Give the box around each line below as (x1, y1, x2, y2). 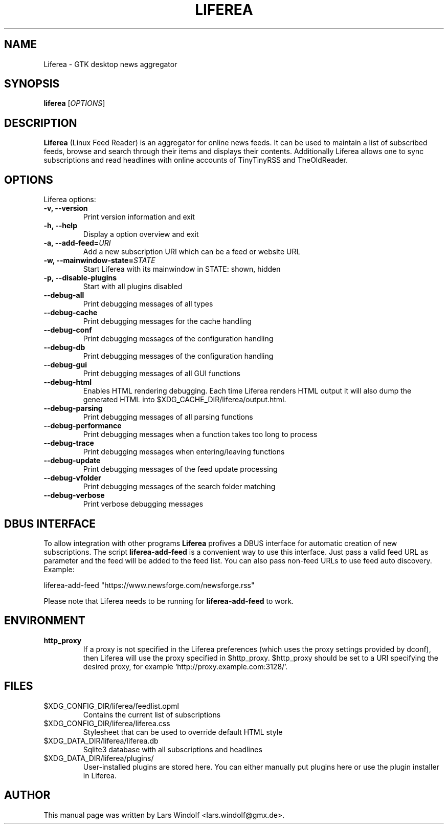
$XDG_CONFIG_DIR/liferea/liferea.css (43, 718, 170, 728)
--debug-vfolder (43, 473, 101, 483)
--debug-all (43, 291, 84, 300)
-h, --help (43, 221, 77, 230)
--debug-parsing (43, 404, 103, 413)
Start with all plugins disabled (83, 282, 183, 291)
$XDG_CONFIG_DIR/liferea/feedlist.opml (43, 701, 179, 710)
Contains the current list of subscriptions (83, 710, 221, 719)
